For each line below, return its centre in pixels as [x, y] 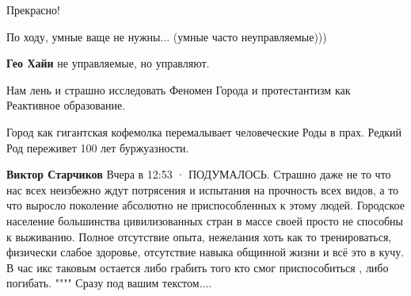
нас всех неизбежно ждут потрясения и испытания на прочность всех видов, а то [203, 189]
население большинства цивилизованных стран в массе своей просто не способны [205, 220]
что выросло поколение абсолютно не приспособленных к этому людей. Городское [205, 205]
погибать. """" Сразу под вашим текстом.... [109, 283]
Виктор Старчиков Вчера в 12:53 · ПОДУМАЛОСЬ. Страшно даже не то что [199, 174]
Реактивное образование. [66, 105]
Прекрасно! [33, 10]
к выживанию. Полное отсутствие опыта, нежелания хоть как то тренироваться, [199, 236]
